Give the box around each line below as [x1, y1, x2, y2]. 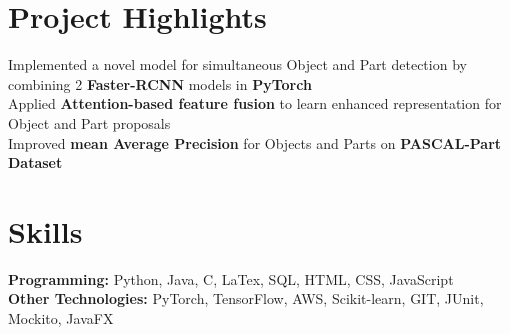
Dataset [8, 152, 63, 173]
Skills [8, 210, 83, 251]
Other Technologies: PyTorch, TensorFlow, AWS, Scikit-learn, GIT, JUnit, [8, 288, 484, 309]
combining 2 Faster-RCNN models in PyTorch [8, 73, 312, 94]
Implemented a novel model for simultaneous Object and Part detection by [8, 54, 467, 75]
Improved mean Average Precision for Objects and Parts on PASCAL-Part [8, 132, 502, 153]
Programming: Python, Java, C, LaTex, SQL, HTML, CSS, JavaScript [8, 268, 454, 289]
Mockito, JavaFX [8, 308, 114, 328]
